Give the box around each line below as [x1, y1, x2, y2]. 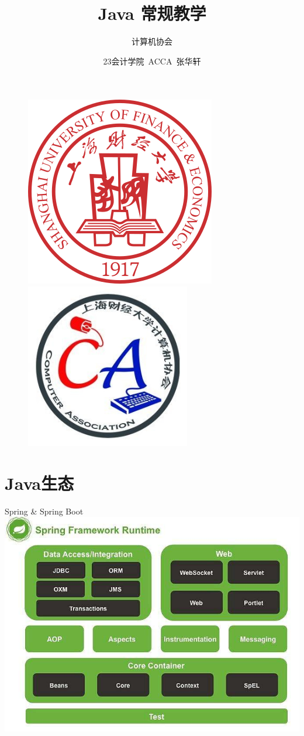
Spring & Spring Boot [5, 505, 84, 517]
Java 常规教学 [98, 1, 206, 25]
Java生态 [5, 471, 74, 495]
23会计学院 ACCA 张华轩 [103, 54, 201, 67]
